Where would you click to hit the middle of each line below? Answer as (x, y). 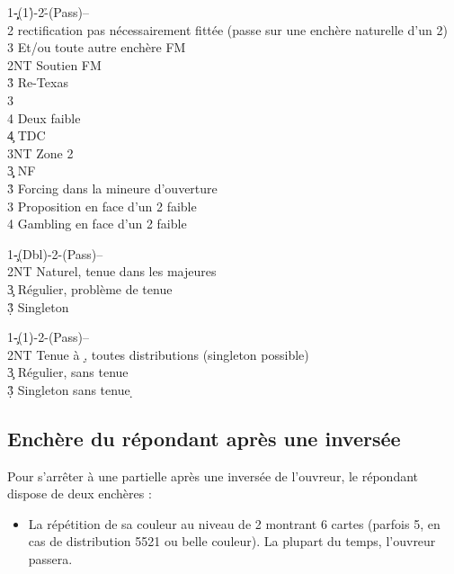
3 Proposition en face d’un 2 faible (102, 206)
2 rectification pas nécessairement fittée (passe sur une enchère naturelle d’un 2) (227, 29)
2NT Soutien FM (54, 64)
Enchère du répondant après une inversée (204, 438)
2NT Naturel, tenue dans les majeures (112, 271)
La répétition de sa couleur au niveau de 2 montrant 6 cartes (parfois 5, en (234, 523)
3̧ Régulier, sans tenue (68, 372)
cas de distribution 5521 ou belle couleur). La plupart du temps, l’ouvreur (232, 541)
